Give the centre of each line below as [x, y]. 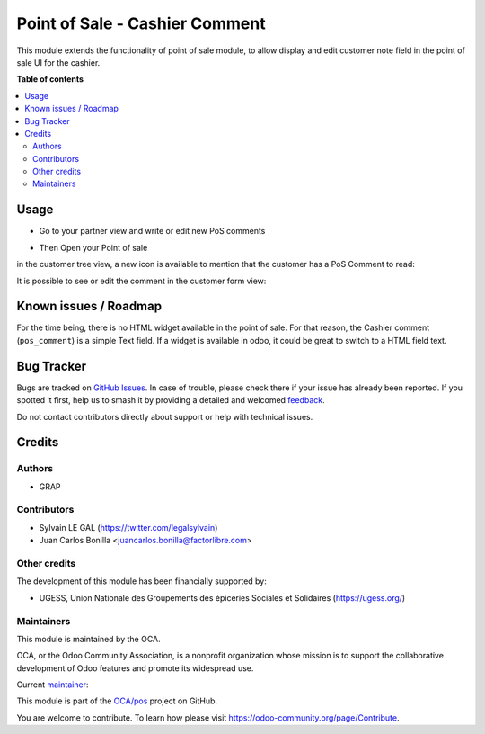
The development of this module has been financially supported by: [141, 581]
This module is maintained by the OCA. [88, 639]
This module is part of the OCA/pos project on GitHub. [117, 701]
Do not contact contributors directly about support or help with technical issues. [165, 416]
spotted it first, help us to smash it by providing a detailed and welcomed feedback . [171, 400]
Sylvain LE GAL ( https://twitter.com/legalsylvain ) [128, 527]
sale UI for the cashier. [58, 62]
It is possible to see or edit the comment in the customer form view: [141, 281]
